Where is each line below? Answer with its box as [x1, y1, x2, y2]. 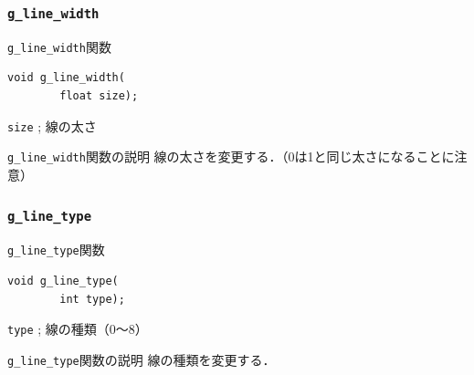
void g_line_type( [7, 274, 119, 287]
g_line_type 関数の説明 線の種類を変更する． [7, 349, 276, 369]
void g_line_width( [7, 71, 125, 85]
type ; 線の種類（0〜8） [7, 319, 148, 339]
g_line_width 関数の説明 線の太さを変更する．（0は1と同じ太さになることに [7, 147, 455, 166]
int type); [59, 292, 125, 306]
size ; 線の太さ [7, 116, 97, 135]
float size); [59, 89, 139, 103]
